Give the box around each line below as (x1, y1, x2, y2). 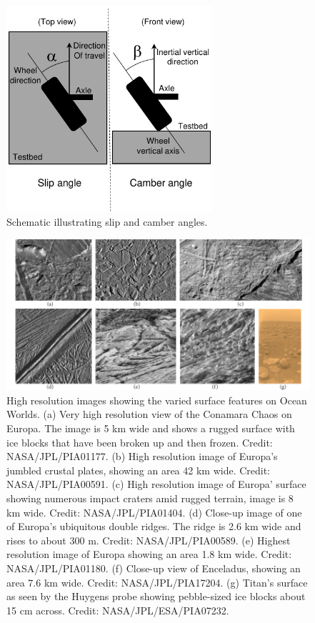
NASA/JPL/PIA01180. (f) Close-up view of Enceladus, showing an (6, 560, 301, 575)
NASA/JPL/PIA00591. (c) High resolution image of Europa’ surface (6, 477, 306, 492)
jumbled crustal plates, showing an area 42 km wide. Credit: (6, 462, 271, 477)
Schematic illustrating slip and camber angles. (6, 214, 208, 229)
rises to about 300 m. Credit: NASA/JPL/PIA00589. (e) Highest (6, 532, 291, 547)
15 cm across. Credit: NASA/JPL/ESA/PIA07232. (6, 602, 229, 617)
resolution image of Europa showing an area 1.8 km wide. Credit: (6, 547, 292, 562)
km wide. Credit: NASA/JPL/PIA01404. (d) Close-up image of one (6, 504, 302, 519)
